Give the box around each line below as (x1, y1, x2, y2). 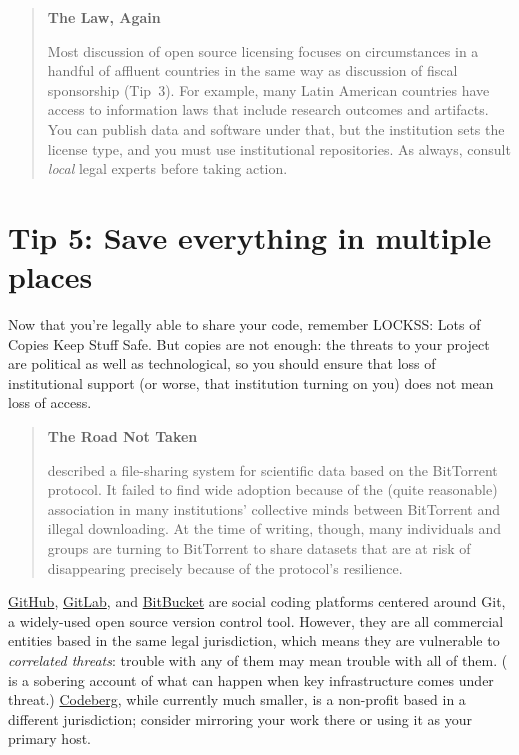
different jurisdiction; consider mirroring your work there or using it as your (8, 708, 472, 729)
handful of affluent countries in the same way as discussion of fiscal (47, 60, 458, 81)
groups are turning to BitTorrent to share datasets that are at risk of (47, 538, 471, 558)
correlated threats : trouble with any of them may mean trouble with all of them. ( (8, 649, 508, 670)
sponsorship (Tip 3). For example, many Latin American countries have (47, 79, 490, 100)
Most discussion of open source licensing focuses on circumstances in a (47, 40, 479, 61)
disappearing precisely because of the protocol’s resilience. (47, 557, 403, 578)
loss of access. (8, 392, 92, 413)
